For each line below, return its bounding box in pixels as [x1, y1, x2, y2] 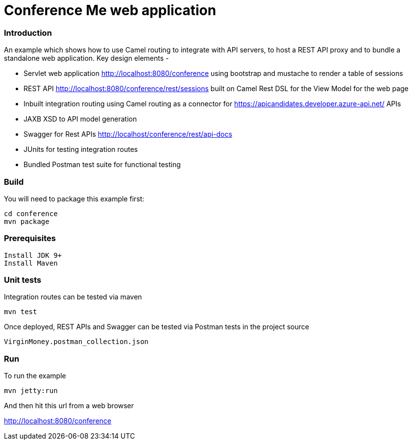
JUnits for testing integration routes [24, 145, 138, 154]
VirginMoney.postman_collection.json [4, 338, 149, 346]
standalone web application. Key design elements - [4, 54, 169, 63]
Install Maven [4, 259, 58, 267]
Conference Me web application [4, 2, 217, 19]
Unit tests [4, 275, 42, 285]
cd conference [4, 209, 58, 218]
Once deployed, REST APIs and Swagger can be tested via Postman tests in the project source [4, 322, 309, 331]
